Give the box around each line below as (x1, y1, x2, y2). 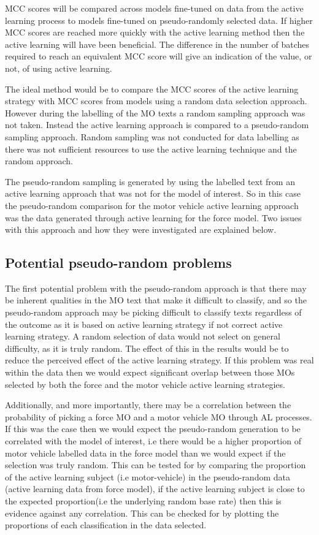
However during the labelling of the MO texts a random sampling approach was (5, 106, 306, 119)
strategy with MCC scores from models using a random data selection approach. (5, 94, 307, 107)
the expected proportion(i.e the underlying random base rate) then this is (5, 494, 282, 507)
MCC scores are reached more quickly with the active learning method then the (5, 26, 305, 39)
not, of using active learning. (5, 61, 112, 74)
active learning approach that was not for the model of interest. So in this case (5, 187, 301, 200)
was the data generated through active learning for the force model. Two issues (5, 211, 302, 224)
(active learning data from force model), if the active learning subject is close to (5, 482, 305, 495)
